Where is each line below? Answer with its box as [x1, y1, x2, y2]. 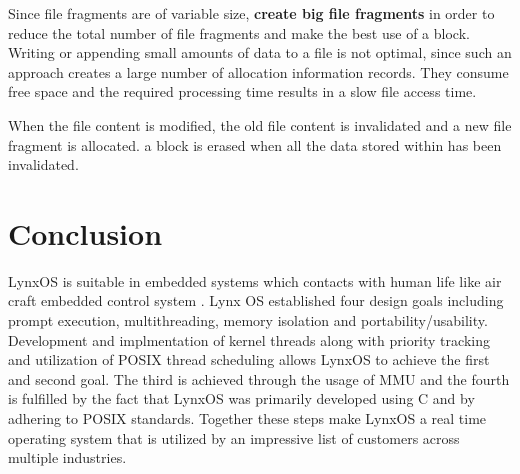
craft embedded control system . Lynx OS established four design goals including [8, 290, 504, 311]
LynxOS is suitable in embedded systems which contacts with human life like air [8, 270, 502, 291]
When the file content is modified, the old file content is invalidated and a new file [8, 114, 512, 135]
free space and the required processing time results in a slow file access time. [8, 81, 477, 102]
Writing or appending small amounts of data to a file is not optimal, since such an [8, 42, 512, 63]
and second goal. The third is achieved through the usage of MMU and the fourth [8, 368, 510, 389]
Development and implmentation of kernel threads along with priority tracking [8, 329, 490, 350]
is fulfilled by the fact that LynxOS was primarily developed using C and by [8, 388, 475, 409]
